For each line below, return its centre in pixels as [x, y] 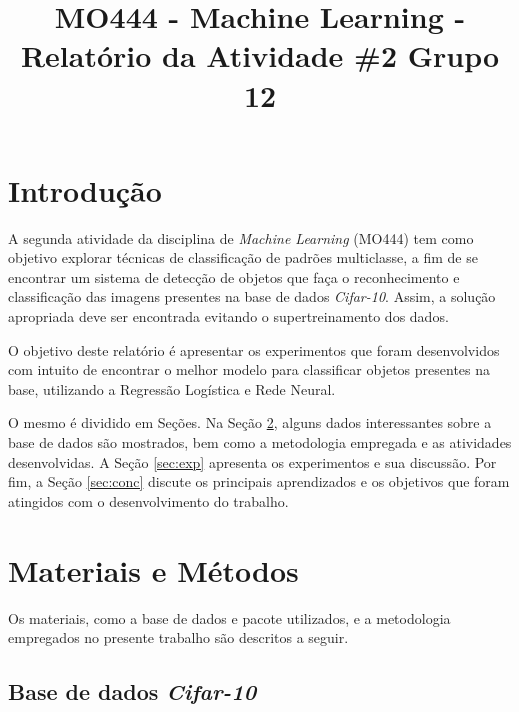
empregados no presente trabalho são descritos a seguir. [178, 637]
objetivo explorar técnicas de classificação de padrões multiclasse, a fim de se [243, 257]
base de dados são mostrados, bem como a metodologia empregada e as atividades [260, 442]
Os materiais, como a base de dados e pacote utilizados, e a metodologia [229, 617]
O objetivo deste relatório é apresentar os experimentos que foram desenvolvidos [254, 349]
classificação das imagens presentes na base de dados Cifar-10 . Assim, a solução [252, 296]
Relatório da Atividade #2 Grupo [260, 55]
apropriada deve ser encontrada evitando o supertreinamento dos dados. [228, 316]
